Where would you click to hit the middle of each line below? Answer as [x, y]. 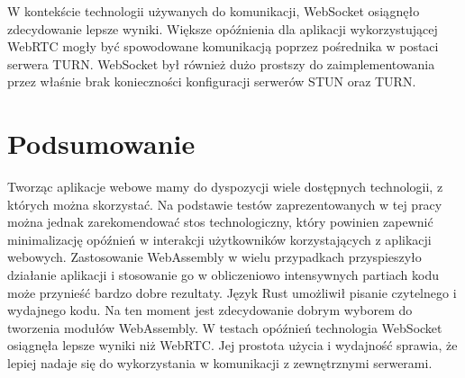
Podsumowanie [101, 144]
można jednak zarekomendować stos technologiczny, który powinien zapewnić [220, 222]
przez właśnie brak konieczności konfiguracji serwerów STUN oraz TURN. [212, 81]
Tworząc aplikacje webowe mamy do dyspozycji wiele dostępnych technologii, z [225, 187]
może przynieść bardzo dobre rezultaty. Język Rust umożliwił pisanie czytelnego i [232, 292]
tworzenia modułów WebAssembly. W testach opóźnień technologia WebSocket [225, 327]
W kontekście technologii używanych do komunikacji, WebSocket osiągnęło [214, 11]
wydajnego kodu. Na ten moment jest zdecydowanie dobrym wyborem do [210, 310]
